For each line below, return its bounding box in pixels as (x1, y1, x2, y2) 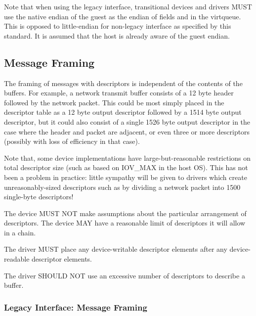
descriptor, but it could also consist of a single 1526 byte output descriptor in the (4, 116, 251, 127)
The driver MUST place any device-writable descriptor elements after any (4, 244, 227, 254)
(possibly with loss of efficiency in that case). (4, 136, 140, 146)
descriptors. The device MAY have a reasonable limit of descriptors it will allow (4, 218, 246, 228)
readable (4, 254, 30, 264)
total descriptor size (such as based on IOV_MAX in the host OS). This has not (4, 162, 248, 173)
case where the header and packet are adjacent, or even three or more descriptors (4, 126, 250, 136)
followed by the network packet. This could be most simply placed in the (4, 97, 224, 107)
